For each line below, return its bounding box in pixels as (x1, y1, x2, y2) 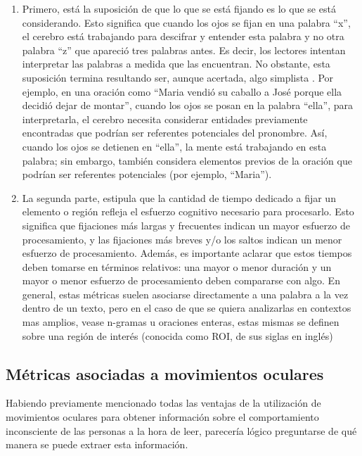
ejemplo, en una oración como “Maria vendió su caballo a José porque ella (22, 84, 342, 99)
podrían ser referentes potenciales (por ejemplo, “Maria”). (22, 167, 272, 182)
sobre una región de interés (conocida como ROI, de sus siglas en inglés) (22, 328, 333, 343)
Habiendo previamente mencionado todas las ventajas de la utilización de (6, 395, 321, 410)
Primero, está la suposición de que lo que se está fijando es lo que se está (22, 1, 336, 15)
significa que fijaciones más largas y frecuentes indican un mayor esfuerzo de (22, 217, 350, 232)
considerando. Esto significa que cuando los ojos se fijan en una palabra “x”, (22, 15, 351, 30)
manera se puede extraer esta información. (6, 437, 188, 452)
